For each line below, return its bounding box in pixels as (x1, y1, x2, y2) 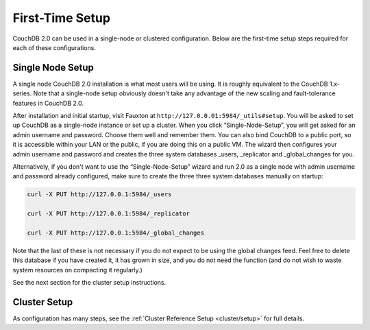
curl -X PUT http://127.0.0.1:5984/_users (27, 191, 172, 198)
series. (12, 89, 32, 97)
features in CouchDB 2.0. (12, 99, 84, 107)
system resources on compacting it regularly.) (12, 266, 143, 274)
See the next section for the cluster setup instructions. (12, 279, 166, 287)
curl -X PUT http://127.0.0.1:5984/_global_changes (27, 228, 205, 237)
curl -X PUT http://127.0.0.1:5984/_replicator (27, 210, 190, 217)
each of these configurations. (12, 43, 96, 51)
